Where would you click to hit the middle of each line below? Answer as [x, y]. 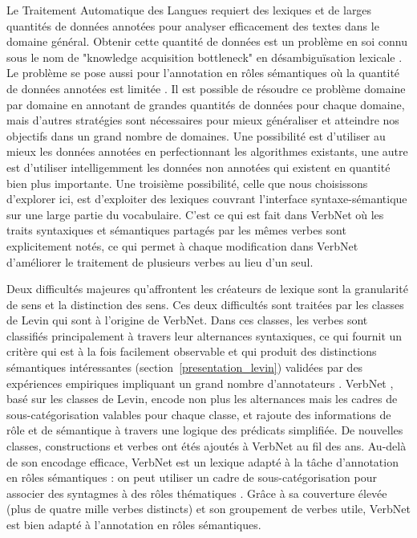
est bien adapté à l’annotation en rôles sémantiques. [134, 524]
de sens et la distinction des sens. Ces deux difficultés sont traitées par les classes [205, 304]
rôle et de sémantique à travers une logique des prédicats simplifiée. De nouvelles [205, 430]
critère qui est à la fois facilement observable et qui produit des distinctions [192, 351]
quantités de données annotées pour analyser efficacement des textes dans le [193, 25]
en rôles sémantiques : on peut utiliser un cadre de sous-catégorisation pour [192, 477]
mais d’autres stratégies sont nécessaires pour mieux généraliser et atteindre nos [203, 120]
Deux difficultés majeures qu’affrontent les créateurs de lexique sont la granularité [207, 289]
